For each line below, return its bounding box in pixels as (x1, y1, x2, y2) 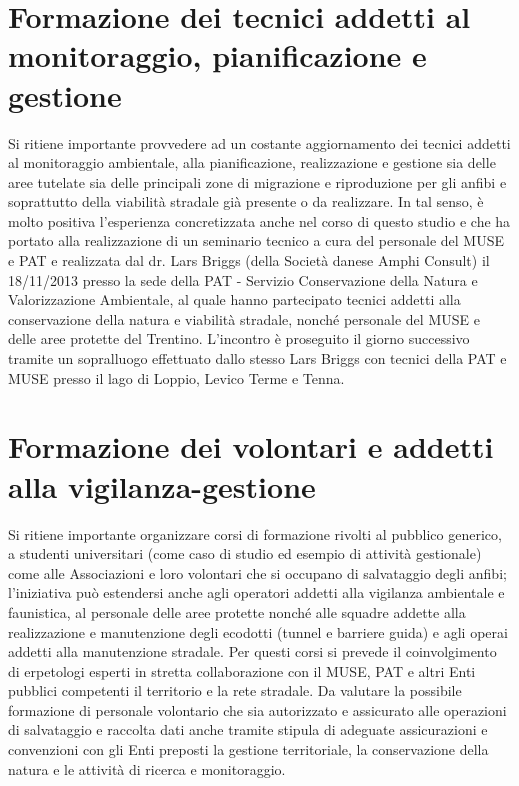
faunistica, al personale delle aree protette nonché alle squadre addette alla (8, 601, 466, 622)
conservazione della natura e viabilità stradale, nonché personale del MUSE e (8, 308, 480, 329)
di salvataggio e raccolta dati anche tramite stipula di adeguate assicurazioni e (8, 719, 488, 740)
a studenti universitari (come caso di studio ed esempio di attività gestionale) (8, 543, 482, 564)
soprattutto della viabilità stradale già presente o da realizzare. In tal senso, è (8, 191, 484, 212)
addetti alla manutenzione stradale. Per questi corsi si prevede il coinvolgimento (8, 641, 497, 662)
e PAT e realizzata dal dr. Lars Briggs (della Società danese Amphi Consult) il (8, 250, 490, 271)
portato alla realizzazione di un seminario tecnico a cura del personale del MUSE (8, 230, 504, 251)
